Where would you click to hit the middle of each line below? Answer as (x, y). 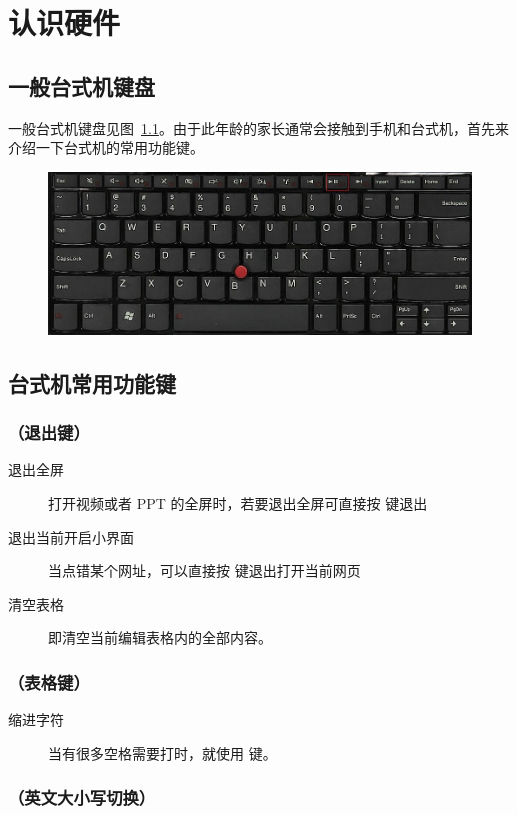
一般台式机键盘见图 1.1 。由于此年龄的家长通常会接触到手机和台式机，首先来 (258, 127)
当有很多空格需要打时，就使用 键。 (162, 752)
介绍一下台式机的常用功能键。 (106, 147)
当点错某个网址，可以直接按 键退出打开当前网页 (204, 570)
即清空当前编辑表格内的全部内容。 (160, 637)
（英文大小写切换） (82, 797)
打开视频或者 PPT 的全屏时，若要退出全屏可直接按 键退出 (238, 503)
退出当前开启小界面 (71, 536)
